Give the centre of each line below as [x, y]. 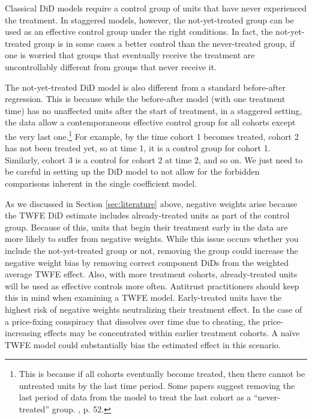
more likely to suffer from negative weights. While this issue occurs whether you [152, 239]
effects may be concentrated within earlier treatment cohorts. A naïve [172, 333]
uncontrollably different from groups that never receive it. [111, 66]
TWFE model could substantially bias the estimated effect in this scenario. [143, 344]
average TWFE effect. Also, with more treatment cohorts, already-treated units [151, 274]
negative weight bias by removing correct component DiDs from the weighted [147, 262]
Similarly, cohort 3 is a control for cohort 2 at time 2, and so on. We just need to [154, 159]
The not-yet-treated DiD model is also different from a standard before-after [145, 87]
